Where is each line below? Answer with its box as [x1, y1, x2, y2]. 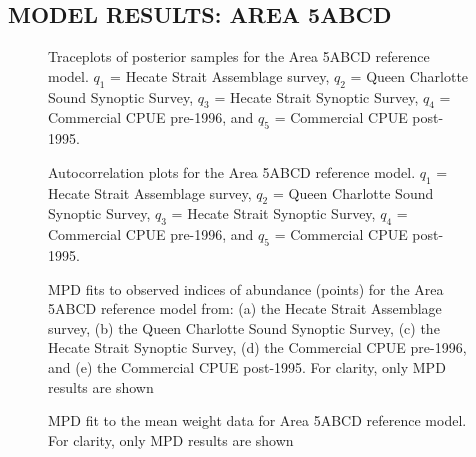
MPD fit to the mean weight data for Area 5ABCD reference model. [48, 410, 467, 431]
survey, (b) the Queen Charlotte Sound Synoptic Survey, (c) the [48, 317, 440, 338]
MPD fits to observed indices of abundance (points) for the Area [48, 278, 444, 299]
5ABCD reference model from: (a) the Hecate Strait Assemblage [48, 298, 442, 319]
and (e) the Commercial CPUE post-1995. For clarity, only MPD [48, 356, 446, 377]
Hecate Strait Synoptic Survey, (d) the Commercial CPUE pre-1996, [48, 337, 467, 358]
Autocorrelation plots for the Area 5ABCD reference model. [48, 161, 416, 182]
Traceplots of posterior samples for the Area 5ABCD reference [48, 46, 430, 67]
